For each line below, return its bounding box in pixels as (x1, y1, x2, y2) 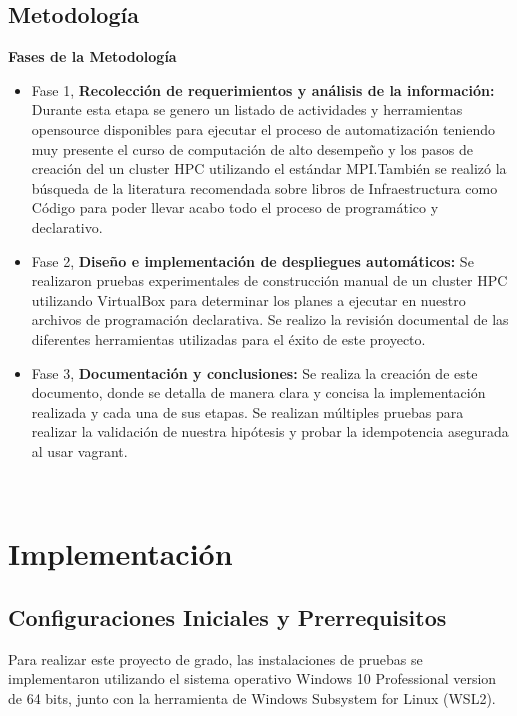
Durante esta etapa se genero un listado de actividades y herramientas (31, 99, 463, 120)
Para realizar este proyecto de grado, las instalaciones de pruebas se (8, 648, 423, 669)
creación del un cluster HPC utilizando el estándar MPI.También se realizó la (31, 158, 507, 179)
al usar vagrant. (31, 440, 128, 461)
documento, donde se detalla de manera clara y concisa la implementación (31, 382, 486, 403)
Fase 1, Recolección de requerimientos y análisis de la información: (31, 79, 495, 100)
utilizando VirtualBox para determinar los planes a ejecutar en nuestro (31, 289, 466, 310)
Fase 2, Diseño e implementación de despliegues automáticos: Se (31, 250, 474, 271)
